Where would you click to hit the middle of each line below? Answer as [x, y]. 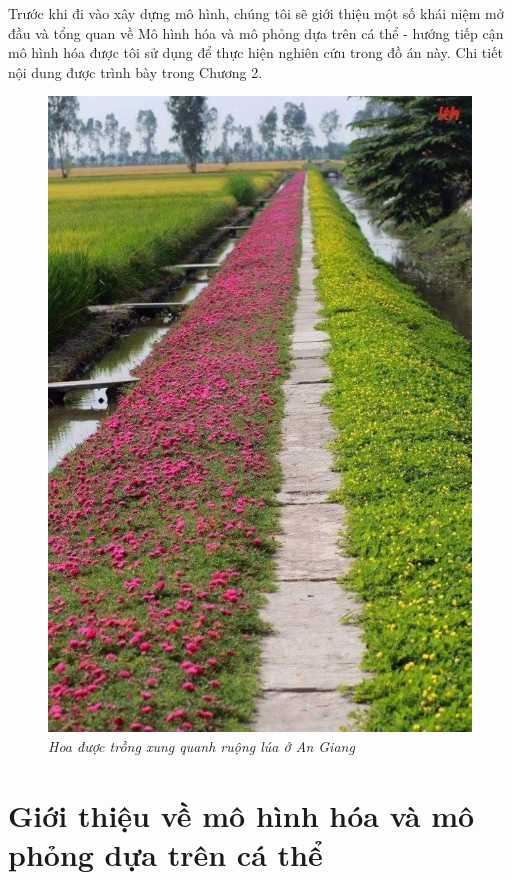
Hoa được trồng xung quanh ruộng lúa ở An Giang [201, 745]
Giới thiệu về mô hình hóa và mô [241, 814]
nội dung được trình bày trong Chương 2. [135, 71]
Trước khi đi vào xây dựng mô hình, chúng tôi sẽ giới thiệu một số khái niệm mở [256, 13]
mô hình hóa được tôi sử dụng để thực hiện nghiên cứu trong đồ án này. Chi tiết [255, 52]
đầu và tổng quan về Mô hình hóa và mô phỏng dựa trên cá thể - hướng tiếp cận [256, 32]
